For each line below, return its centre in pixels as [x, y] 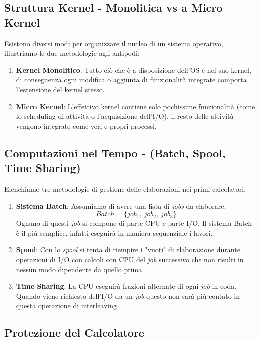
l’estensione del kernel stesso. [60, 89]
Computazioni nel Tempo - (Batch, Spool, [115, 153]
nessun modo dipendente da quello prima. [80, 269]
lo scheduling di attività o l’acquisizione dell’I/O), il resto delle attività [125, 116]
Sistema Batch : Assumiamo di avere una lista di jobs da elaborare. [121, 205]
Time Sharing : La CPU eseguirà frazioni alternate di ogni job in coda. [126, 286]
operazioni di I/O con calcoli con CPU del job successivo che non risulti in [130, 259]
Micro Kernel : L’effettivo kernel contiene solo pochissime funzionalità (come [136, 106]
